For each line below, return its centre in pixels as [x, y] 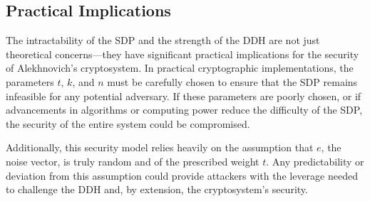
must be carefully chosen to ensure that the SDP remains [232, 81]
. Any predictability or [315, 161]
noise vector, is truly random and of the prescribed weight [133, 161]
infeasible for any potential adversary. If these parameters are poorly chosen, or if [184, 96]
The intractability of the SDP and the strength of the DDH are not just [163, 40]
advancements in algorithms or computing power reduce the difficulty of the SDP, [184, 110]
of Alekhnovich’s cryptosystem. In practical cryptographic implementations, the [180, 68]
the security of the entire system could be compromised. [128, 123]
